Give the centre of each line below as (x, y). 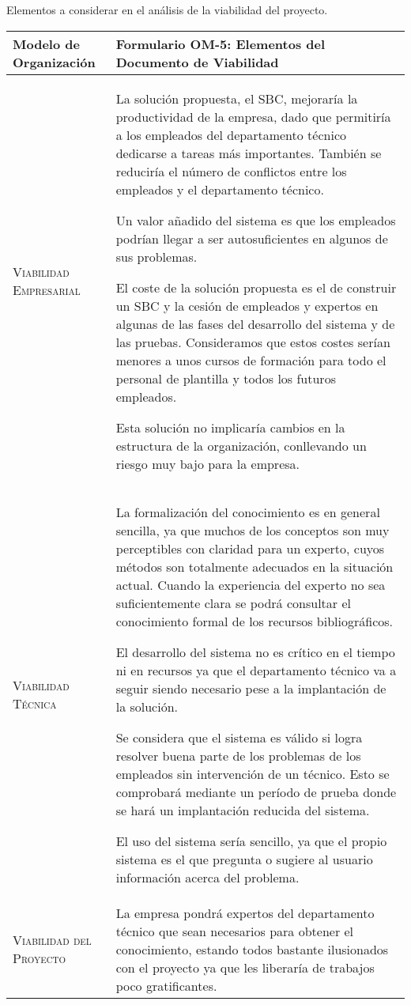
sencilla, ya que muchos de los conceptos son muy (253, 530)
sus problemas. (156, 256)
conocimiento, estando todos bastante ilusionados (252, 949)
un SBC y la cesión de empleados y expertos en (247, 305)
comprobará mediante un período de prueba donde (256, 792)
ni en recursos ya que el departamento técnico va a (256, 670)
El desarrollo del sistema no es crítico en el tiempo (255, 652)
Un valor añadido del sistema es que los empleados (256, 220)
